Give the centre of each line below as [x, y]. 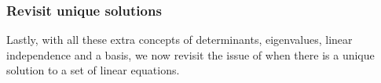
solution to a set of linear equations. [93, 70]
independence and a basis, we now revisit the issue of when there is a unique [190, 54]
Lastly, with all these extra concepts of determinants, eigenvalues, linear [180, 40]
